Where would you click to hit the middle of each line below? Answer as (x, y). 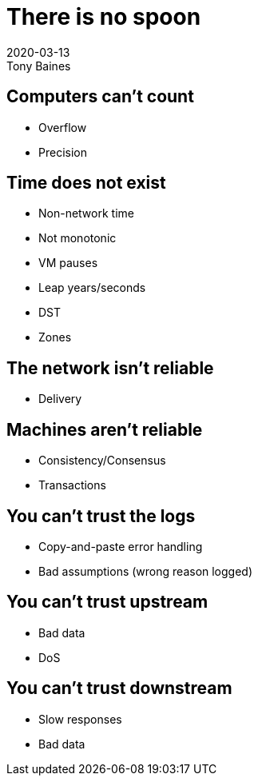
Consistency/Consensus (102, 461)
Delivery (60, 399)
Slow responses (80, 719)
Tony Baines (39, 66)
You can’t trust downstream (119, 688)
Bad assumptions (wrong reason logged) (146, 571)
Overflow (63, 127)
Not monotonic (77, 238)
